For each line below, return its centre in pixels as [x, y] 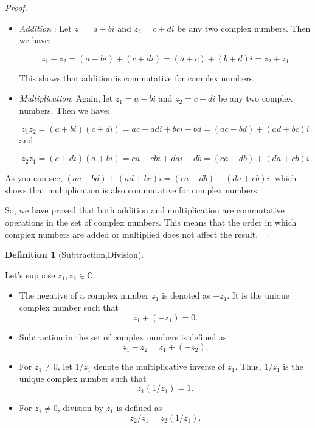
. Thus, [248, 366]
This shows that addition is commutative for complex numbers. [137, 78]
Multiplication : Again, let [66, 98]
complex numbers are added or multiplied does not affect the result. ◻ [137, 234]
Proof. [16, 7]
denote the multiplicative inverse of [159, 366]
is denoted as [186, 295]
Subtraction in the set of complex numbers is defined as [123, 337]
